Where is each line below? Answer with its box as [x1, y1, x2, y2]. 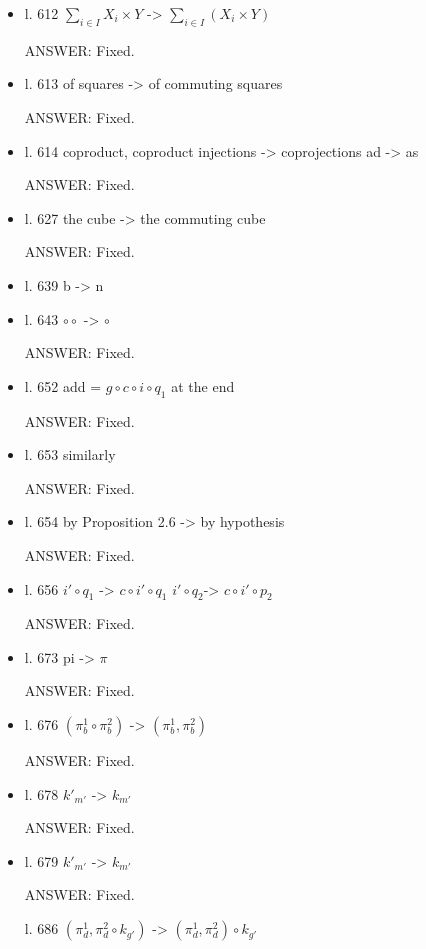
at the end [171, 375, 235, 396]
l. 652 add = [24, 375, 102, 396]
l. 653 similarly [24, 444, 116, 465]
